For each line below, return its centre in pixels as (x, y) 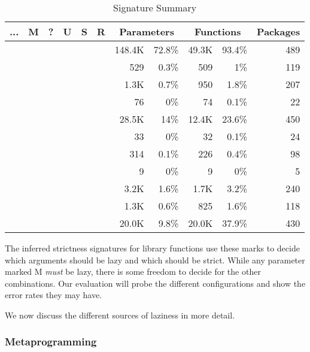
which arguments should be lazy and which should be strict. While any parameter (155, 260)
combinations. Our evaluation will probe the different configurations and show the (155, 283)
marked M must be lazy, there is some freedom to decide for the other (133, 271)
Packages (279, 31)
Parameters (147, 31)
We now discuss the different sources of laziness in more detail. (120, 315)
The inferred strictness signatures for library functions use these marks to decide (152, 248)
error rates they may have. (53, 295)
